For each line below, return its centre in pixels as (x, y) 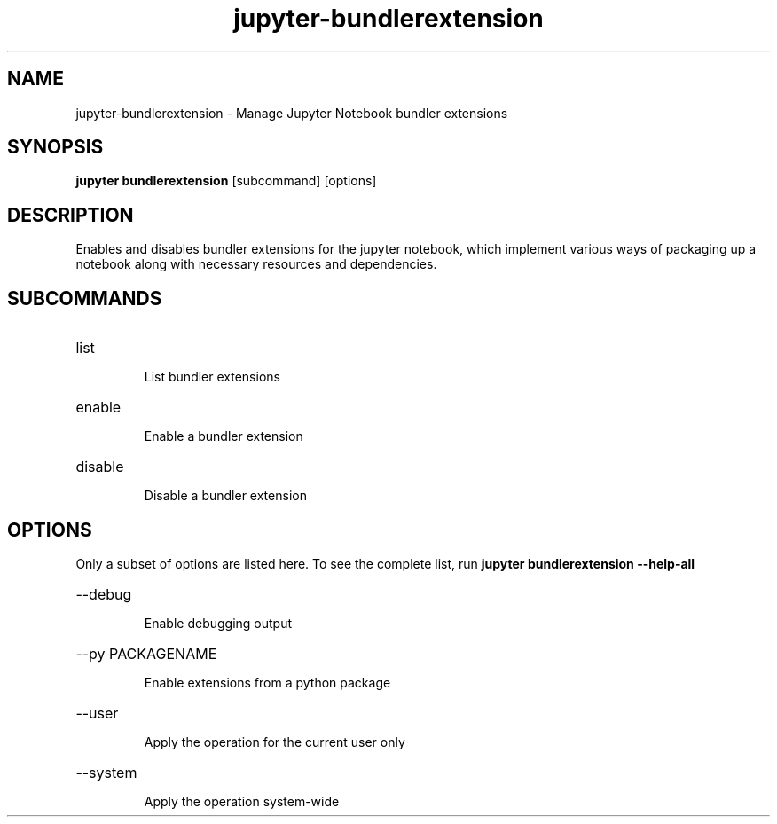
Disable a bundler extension (225, 496)
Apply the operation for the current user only (275, 742)
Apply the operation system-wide (242, 801)
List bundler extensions (212, 377)
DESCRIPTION (71, 215)
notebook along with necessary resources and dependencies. (256, 264)
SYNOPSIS (55, 147)
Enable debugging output (218, 623)
